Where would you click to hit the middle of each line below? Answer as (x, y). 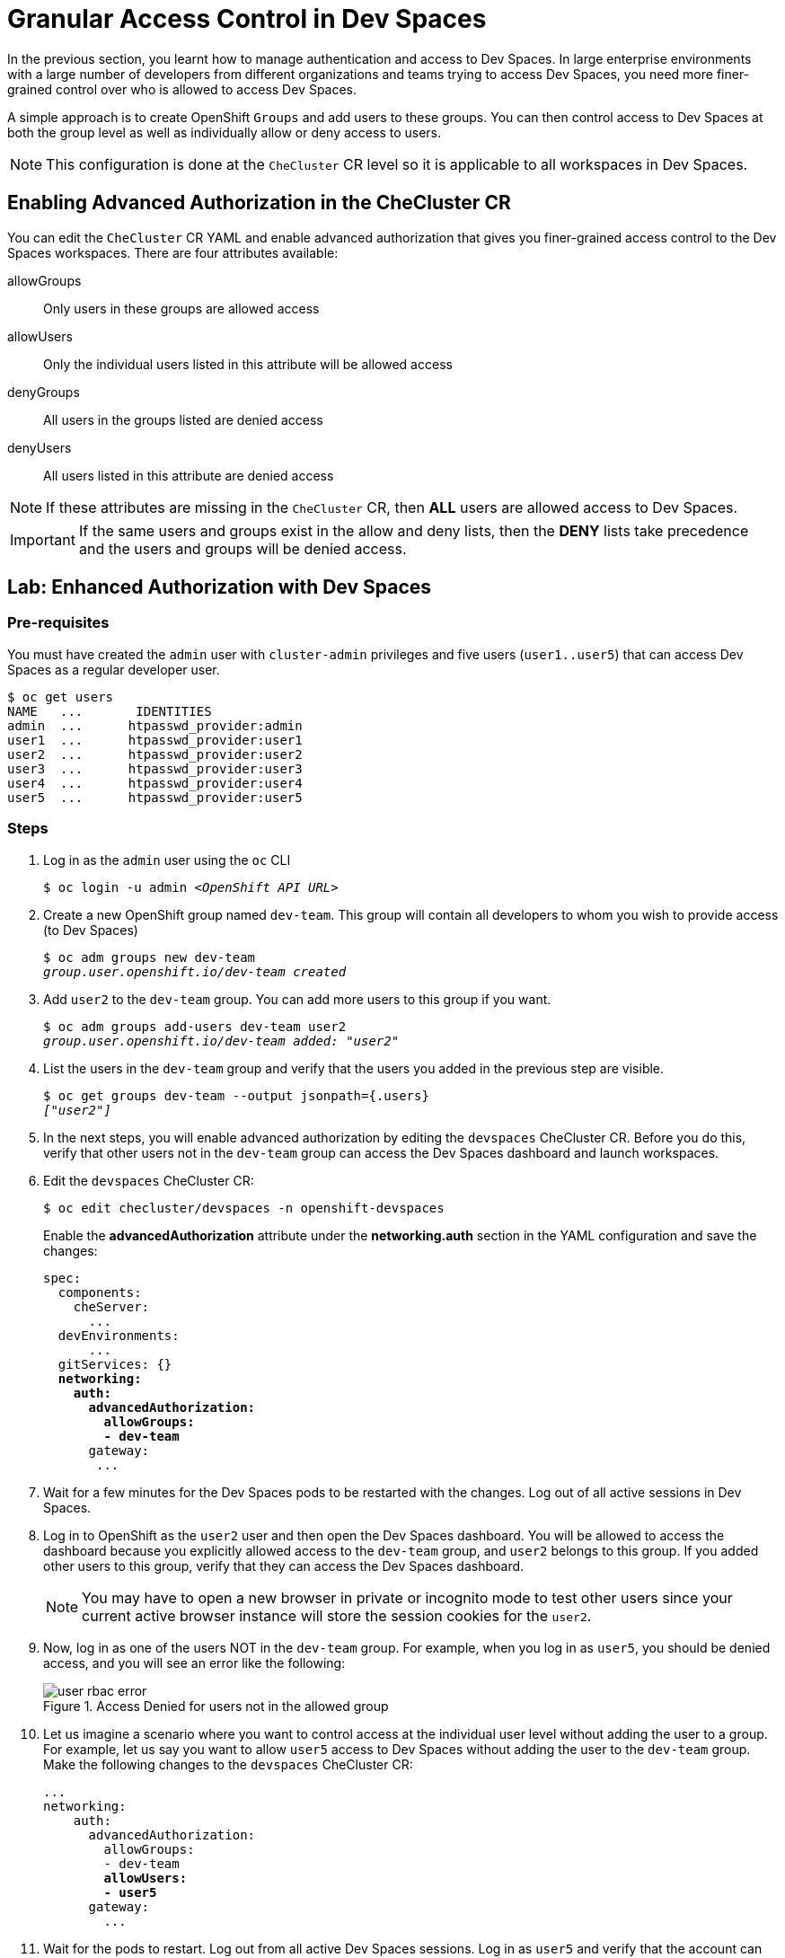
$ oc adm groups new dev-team (150, 957)
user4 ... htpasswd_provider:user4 (155, 783)
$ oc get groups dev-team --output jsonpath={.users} (236, 1095)
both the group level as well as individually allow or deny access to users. (225, 132)
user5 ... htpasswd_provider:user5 (155, 797)
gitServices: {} (115, 1364)
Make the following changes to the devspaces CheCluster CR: (228, 1764)
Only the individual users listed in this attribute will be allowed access (248, 364)
